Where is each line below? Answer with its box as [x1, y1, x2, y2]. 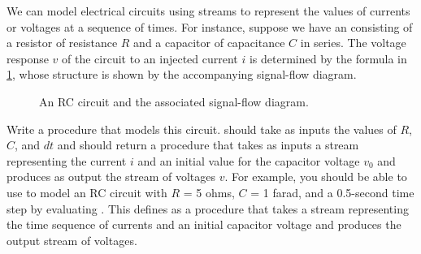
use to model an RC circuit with [7, 183, 167, 200]
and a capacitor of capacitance [133, 34, 285, 51]
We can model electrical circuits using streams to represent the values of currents [7, 2, 410, 19]
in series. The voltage [300, 34, 406, 51]
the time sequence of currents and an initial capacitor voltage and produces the [7, 216, 401, 233]
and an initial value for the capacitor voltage [137, 152, 360, 169]
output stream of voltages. [7, 231, 137, 248]
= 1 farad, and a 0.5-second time [250, 183, 414, 200]
